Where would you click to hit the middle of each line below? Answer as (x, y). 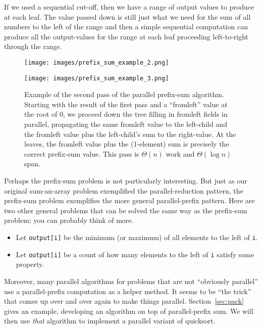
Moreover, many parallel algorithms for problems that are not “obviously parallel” (131, 281)
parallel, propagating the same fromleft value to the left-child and (126, 124)
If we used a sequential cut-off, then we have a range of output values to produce (129, 7)
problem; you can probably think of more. (69, 220)
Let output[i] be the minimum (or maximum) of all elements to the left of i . (137, 237)
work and (180, 153)
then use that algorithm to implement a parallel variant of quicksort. (110, 321)
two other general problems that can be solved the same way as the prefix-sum (126, 210)
